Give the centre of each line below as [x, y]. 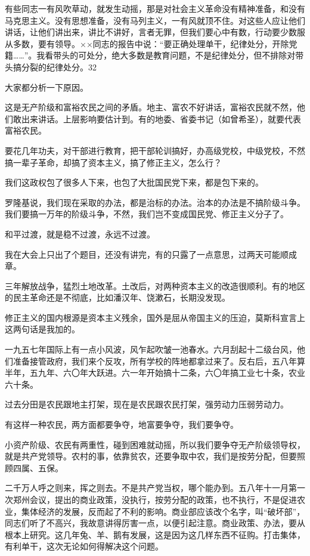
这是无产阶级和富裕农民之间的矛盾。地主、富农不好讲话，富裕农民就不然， [151, 107]
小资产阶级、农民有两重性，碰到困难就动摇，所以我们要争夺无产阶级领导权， [155, 444]
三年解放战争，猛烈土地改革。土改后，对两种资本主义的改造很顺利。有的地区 [155, 285]
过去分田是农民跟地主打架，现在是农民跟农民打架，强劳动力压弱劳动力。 [147, 404]
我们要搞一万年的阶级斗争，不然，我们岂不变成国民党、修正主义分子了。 [147, 214]
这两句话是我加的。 [42, 329]
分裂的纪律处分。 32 [59, 67]
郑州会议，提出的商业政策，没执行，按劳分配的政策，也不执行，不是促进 [155, 499]
